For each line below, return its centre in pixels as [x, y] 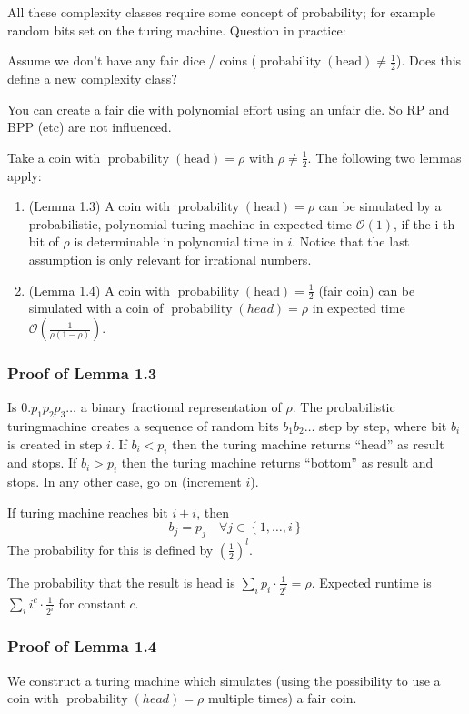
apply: [25, 175]
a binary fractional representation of [181, 407]
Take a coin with [54, 157]
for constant [92, 603]
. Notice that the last [351, 241]
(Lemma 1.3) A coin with [100, 206]
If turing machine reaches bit [88, 512]
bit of [44, 241]
